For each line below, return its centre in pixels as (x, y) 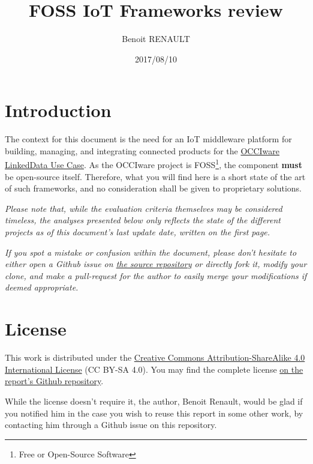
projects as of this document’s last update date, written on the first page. (138, 232)
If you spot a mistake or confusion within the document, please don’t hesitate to (151, 252)
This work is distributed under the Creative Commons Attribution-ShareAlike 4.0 (155, 357)
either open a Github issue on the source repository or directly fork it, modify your (156, 264)
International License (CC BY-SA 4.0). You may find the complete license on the (154, 369)
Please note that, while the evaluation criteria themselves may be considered (144, 208)
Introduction (58, 110)
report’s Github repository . (54, 381)
